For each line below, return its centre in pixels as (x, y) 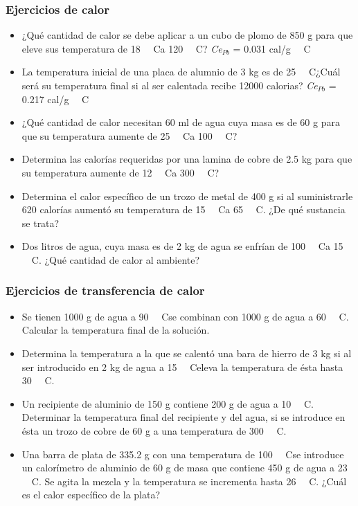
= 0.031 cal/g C (272, 48)
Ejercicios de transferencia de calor (105, 290)
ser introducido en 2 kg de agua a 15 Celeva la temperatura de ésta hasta (182, 367)
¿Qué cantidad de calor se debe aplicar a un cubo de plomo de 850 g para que (187, 35)
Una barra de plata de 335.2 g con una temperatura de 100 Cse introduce (183, 454)
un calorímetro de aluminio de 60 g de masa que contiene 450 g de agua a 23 (185, 468)
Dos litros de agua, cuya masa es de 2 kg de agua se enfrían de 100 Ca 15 (182, 246)
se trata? (41, 223)
